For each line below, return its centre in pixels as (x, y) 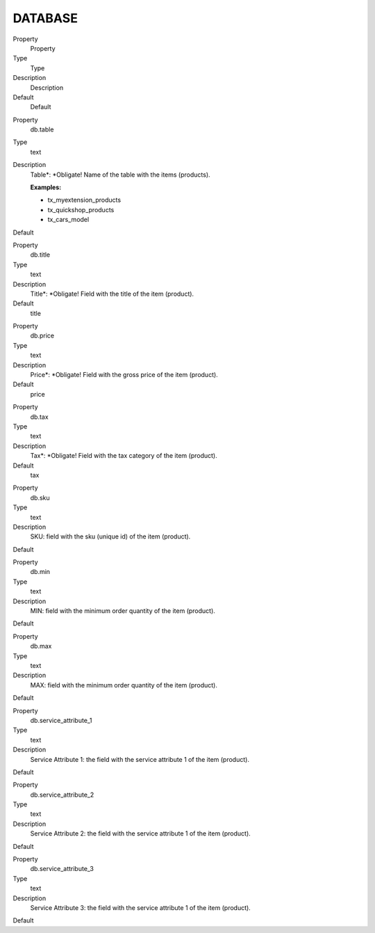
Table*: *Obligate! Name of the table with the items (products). (120, 175)
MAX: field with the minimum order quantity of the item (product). (124, 685)
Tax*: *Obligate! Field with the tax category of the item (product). (124, 456)
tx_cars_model (68, 220)
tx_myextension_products (84, 200)
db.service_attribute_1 (61, 720)
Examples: (46, 187)
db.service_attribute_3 (62, 869)
